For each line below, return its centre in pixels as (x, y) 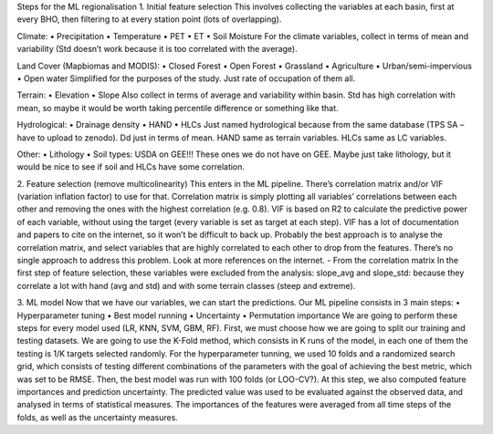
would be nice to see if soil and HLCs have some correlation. (131, 167)
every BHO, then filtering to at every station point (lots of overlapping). (149, 19)
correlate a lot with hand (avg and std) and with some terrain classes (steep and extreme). (186, 285)
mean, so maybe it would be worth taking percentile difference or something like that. (178, 108)
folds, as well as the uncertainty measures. (97, 417)
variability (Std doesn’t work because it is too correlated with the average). (157, 49)
